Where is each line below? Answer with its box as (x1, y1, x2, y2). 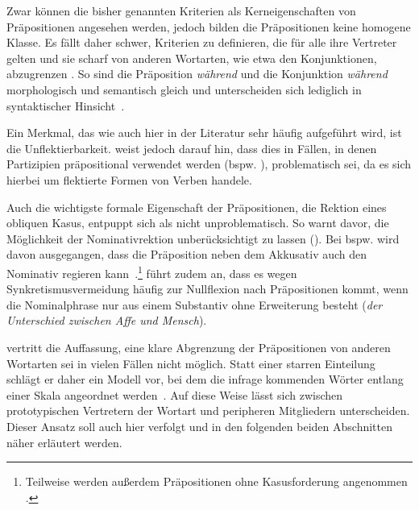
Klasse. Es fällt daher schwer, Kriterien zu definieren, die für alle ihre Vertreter (6, 34, 397, 51)
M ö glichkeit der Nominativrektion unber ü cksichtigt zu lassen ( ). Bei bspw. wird (6, 230, 400, 247)
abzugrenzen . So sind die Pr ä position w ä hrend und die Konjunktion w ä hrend (6, 65, 388, 82)
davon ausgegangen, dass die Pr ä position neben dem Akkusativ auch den (6, 246, 367, 263)
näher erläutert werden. (6, 433, 122, 450)
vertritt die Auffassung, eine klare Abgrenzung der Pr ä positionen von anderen (6, 338, 391, 355)
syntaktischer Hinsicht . (6, 97, 125, 114)
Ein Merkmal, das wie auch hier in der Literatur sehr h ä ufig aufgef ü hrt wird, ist (6, 124, 402, 141)
